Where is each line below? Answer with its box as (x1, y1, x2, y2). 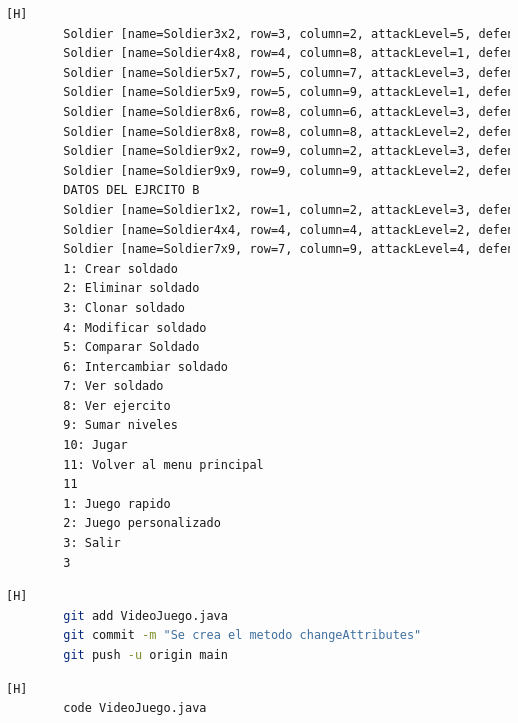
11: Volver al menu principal (63, 457, 264, 472)
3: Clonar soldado (63, 300, 185, 315)
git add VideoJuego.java (63, 608, 228, 623)
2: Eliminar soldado (63, 281, 200, 296)
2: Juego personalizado (63, 516, 221, 531)
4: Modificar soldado (63, 320, 207, 335)
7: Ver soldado (63, 379, 164, 394)
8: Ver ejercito (63, 398, 171, 413)
